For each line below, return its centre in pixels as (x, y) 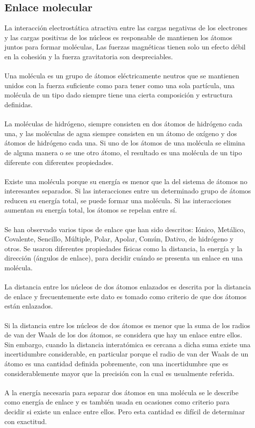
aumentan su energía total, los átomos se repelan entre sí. (91, 210)
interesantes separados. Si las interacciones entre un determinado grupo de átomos (128, 191)
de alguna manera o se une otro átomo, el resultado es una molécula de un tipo (123, 152)
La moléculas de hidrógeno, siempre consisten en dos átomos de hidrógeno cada (124, 124)
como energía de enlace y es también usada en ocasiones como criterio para (117, 402)
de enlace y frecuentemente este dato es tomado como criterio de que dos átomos (126, 296)
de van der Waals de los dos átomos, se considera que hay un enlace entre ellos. (123, 335)
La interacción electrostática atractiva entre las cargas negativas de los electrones (126, 28)
